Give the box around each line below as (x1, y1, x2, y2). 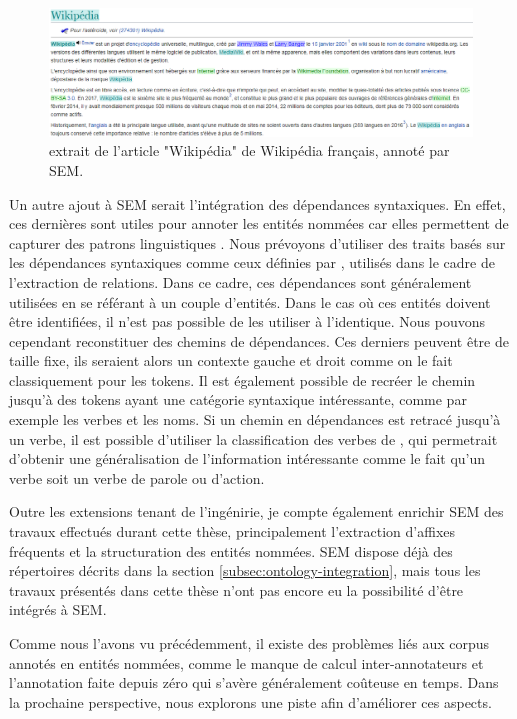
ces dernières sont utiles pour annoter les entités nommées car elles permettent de (9, 213, 509, 234)
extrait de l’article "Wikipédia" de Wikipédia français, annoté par (49, 140, 450, 161)
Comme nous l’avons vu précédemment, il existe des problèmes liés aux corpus (9, 633, 490, 654)
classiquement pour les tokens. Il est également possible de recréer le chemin (9, 369, 476, 390)
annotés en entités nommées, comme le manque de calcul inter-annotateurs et (9, 652, 484, 673)
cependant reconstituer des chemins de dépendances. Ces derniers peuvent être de (9, 330, 509, 351)
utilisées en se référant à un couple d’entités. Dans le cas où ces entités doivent (9, 291, 491, 312)
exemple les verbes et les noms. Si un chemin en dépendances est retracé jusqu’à (9, 409, 501, 430)
